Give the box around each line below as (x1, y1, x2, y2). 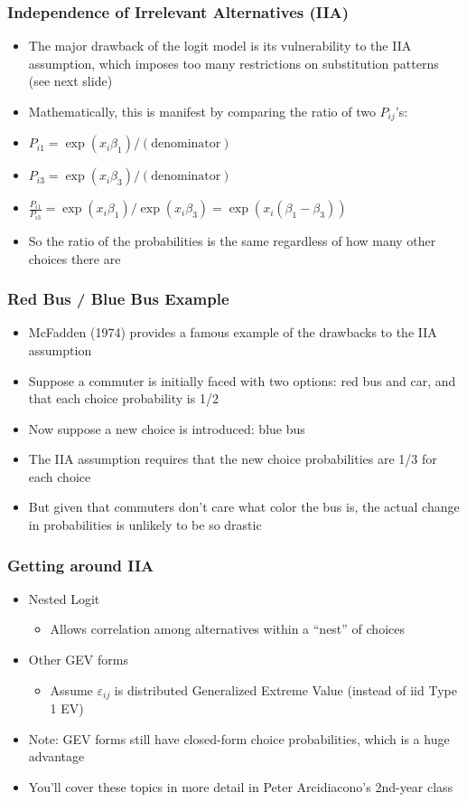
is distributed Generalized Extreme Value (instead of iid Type (114, 680, 457, 699)
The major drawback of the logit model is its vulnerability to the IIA (28, 36, 412, 55)
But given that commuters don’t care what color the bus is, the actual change (28, 497, 460, 516)
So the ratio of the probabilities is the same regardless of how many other (28, 231, 436, 250)
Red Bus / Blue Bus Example (7, 288, 229, 310)
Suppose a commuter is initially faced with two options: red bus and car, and (28, 371, 456, 390)
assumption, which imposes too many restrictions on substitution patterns (28, 53, 439, 72)
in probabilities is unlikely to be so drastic (28, 515, 262, 534)
